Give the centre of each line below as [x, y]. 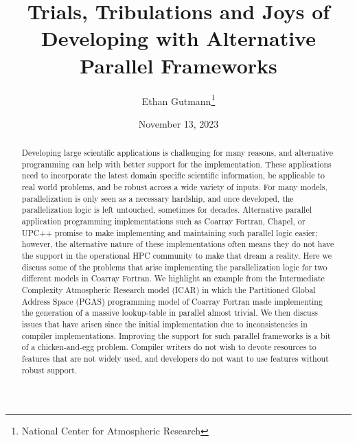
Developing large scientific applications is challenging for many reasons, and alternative [177, 153]
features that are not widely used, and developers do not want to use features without [175, 358]
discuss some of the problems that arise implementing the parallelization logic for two [174, 267]
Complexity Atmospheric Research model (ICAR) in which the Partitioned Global [169, 290]
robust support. [49, 370]
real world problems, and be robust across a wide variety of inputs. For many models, [174, 187]
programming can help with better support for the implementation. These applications [176, 164]
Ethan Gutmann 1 [178, 100]
